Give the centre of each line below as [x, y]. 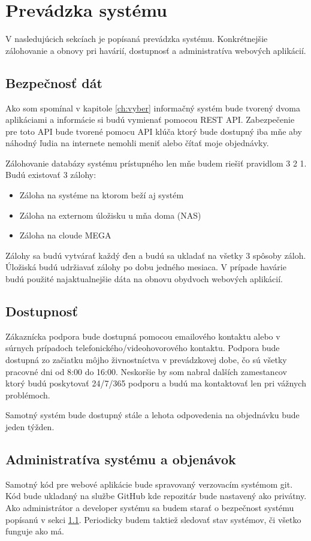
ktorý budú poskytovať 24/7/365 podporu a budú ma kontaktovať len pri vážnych [156, 383]
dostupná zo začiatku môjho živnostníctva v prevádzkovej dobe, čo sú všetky [146, 360]
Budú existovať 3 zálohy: [51, 175]
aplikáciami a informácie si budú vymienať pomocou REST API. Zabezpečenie [150, 120]
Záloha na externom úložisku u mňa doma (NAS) [110, 215]
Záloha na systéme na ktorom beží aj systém [102, 195]
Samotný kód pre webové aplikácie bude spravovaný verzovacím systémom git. [149, 484]
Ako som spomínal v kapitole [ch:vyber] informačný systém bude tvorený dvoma [153, 108]
